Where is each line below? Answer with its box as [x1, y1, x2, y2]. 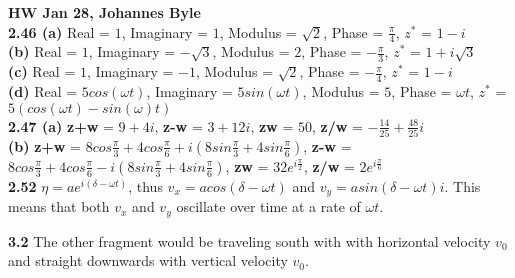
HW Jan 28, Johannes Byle [8, 2, 201, 22]
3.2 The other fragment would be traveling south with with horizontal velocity [8, 230, 491, 251]
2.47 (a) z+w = [8, 115, 114, 136]
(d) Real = [8, 81, 78, 102]
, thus [128, 175, 163, 196]
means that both [8, 196, 110, 217]
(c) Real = [8, 61, 76, 82]
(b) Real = [8, 41, 78, 62]
